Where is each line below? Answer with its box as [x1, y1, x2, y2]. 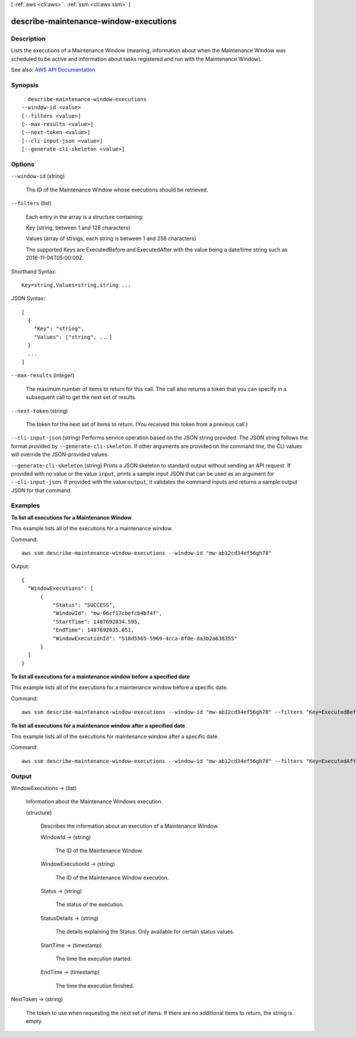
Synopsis [11, 81, 39, 89]
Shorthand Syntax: [11, 268, 56, 275]
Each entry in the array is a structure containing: [26, 213, 144, 220]
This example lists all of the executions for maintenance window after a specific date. [11, 733, 220, 740]
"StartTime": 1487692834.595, [52, 618, 141, 625]
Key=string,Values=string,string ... [21, 281, 132, 288]
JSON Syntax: [11, 295, 46, 302]
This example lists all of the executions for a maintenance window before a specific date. [11, 684, 228, 691]
